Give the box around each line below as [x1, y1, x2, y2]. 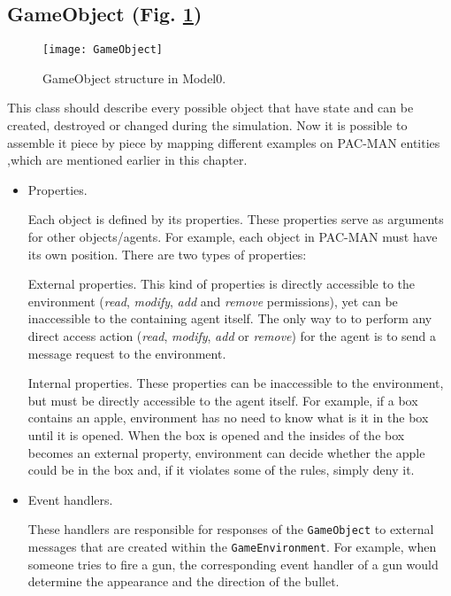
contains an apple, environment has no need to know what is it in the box [27, 408, 429, 427]
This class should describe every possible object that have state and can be [7, 98, 414, 117]
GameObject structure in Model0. [42, 68, 226, 87]
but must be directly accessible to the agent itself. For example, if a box [27, 391, 418, 409]
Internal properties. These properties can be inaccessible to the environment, [27, 374, 444, 392]
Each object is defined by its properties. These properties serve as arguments [27, 210, 444, 228]
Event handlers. [27, 490, 113, 508]
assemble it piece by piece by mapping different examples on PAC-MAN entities [7, 133, 440, 151]
